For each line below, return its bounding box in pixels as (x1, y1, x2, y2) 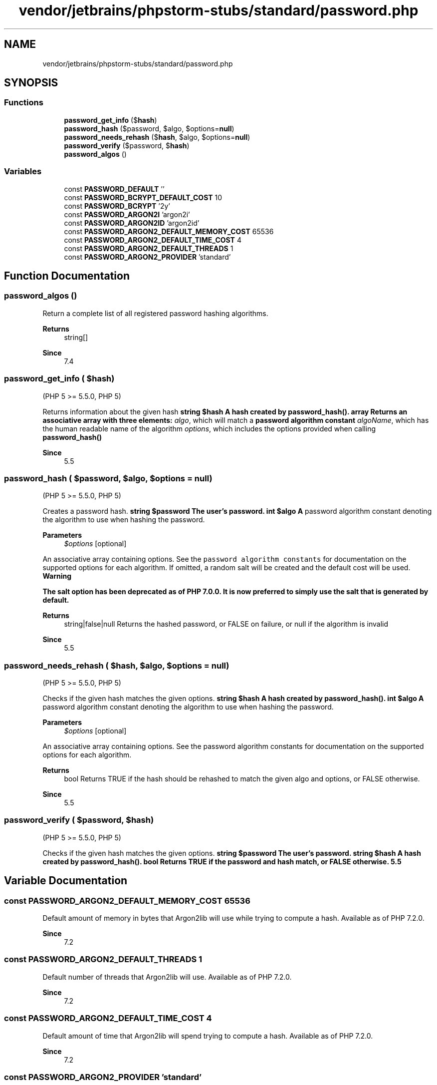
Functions (4, 97, 43, 108)
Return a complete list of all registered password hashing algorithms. (42, 309, 268, 318)
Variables (4, 166, 42, 177)
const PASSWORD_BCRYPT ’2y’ (64, 201, 171, 210)
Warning (42, 572, 72, 581)
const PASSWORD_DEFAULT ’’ (64, 184, 165, 193)
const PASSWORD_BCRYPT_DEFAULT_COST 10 (64, 193, 222, 202)
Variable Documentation (4, 874, 128, 887)
